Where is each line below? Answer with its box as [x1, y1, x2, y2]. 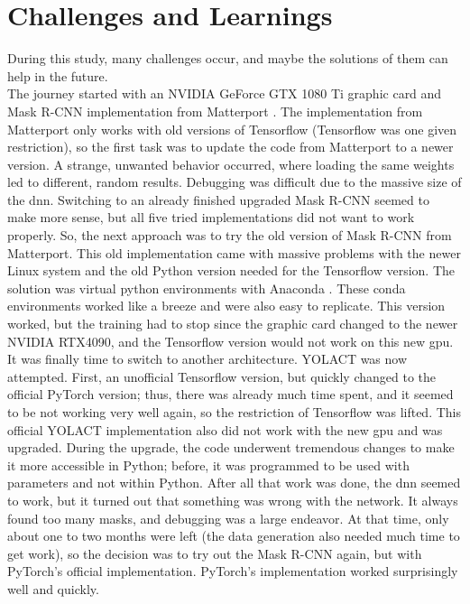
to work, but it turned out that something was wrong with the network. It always [7, 490, 458, 509]
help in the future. [7, 66, 108, 85]
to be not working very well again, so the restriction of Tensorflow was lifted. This [7, 403, 462, 421]
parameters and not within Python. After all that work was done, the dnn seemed [7, 473, 461, 492]
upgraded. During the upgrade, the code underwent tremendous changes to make [7, 438, 455, 457]
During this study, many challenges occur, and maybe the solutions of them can [7, 49, 448, 68]
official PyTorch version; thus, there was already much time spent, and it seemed [7, 385, 454, 404]
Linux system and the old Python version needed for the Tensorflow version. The [7, 261, 455, 280]
